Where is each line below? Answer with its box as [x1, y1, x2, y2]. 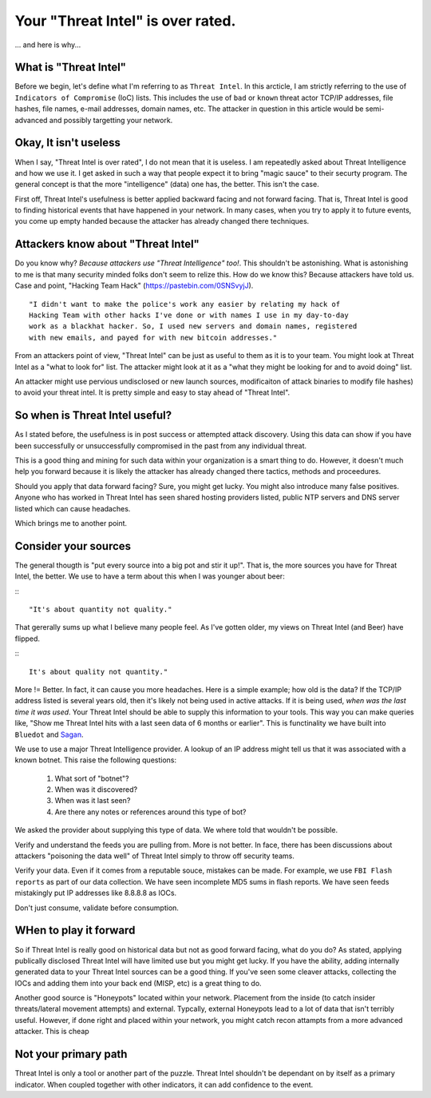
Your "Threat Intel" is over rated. [14, 12, 236, 30]
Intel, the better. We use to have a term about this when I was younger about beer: [14, 571, 285, 581]
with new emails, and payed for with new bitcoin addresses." [29, 332, 278, 342]
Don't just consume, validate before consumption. [14, 903, 180, 913]
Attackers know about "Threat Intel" [14, 237, 200, 251]
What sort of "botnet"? [54, 774, 129, 783]
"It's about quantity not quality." [29, 605, 172, 615]
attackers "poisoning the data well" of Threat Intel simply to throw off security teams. [14, 851, 295, 861]
